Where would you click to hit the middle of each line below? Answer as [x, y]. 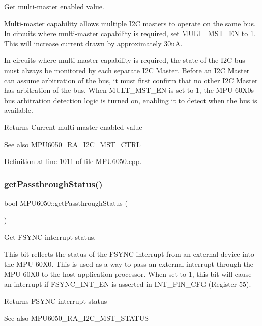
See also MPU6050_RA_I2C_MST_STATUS [76, 318]
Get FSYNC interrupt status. [50, 237]
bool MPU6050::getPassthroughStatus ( [66, 202]
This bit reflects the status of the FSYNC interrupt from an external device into [129, 254]
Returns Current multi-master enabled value [73, 127]
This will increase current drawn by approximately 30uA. [93, 43]
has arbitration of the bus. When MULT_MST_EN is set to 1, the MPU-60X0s [129, 90]
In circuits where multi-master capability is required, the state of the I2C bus [125, 60]
